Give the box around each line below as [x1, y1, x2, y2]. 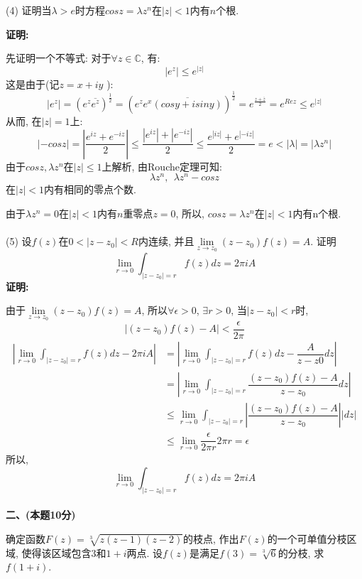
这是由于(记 [6, 76, 60, 91]
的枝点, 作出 [183, 531, 239, 546]
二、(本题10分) [6, 507, 76, 522]
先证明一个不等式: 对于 [6, 50, 111, 65]
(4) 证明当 [6, 3, 52, 17]
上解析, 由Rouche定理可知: [102, 158, 222, 173]
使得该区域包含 [21, 545, 92, 560]
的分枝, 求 [278, 545, 324, 560]
